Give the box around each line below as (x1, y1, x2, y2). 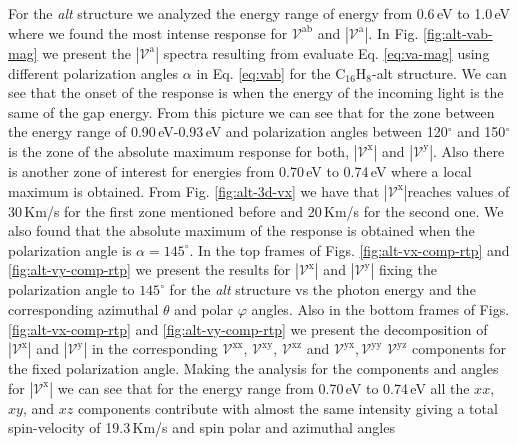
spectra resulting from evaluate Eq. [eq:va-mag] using (163, 42, 490, 63)
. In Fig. (368, 22, 419, 43)
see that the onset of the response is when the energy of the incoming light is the (8, 82, 504, 103)
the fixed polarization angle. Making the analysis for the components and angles (8, 358, 499, 379)
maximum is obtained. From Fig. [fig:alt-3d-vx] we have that (8, 180, 380, 201)
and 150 (457, 121, 506, 142)
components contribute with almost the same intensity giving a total (77, 397, 498, 418)
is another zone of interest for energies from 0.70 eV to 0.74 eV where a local (8, 160, 472, 181)
